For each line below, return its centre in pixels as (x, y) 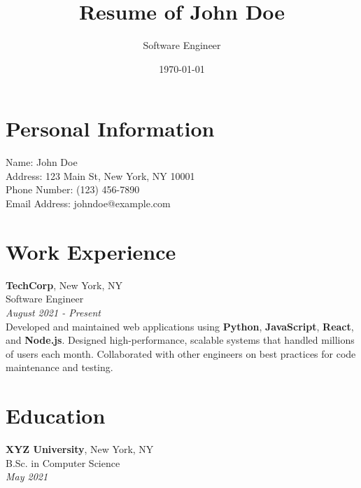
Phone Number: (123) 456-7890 (73, 189)
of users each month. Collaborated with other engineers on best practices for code (181, 353)
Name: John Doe (42, 162)
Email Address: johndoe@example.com (88, 203)
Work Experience (91, 251)
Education (56, 416)
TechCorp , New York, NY (64, 285)
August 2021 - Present (54, 312)
